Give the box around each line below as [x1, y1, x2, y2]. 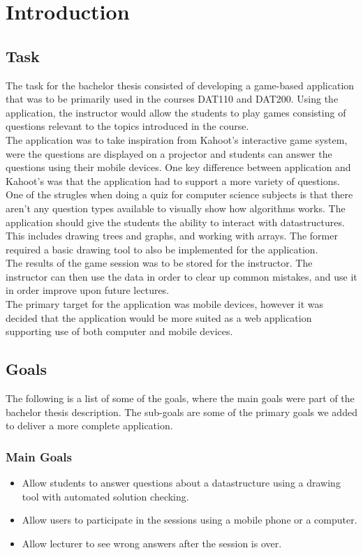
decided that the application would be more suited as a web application [6, 310, 312, 325]
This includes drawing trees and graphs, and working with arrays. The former [6, 228, 338, 243]
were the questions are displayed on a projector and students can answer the [6, 146, 332, 161]
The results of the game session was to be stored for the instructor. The [6, 256, 313, 270]
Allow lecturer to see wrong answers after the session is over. [22, 535, 282, 550]
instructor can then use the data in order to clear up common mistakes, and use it [6, 269, 357, 283]
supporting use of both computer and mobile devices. [6, 324, 233, 339]
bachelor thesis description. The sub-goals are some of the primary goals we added [6, 404, 357, 419]
